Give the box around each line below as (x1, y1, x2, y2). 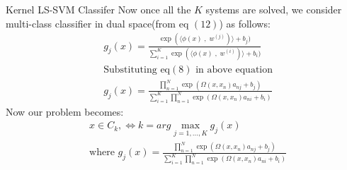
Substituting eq (103, 64, 170, 75)
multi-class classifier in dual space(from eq (6, 16, 189, 30)
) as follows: (219, 16, 271, 30)
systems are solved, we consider (205, 2, 342, 16)
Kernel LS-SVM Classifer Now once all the (6, 2, 191, 16)
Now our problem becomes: (6, 104, 124, 119)
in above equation (195, 64, 273, 75)
